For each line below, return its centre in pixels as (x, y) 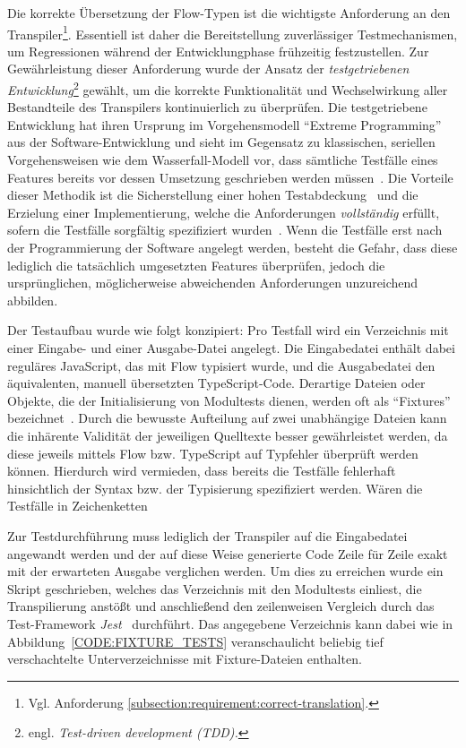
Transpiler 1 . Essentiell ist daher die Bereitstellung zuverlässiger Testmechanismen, (233, 32)
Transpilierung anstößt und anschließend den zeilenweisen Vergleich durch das (221, 606)
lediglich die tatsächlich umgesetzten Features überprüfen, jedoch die (196, 265)
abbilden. (33, 300)
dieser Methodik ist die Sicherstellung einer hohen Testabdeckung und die (213, 195)
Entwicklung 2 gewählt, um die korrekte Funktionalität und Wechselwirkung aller (228, 88)
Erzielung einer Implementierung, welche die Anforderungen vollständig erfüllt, (224, 212)
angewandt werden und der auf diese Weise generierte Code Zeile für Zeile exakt (228, 553)
